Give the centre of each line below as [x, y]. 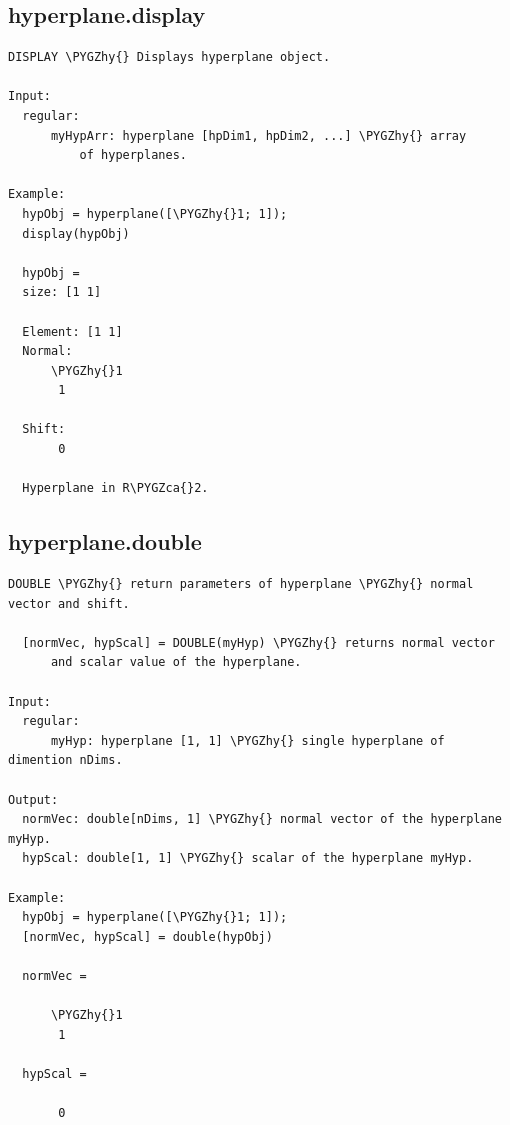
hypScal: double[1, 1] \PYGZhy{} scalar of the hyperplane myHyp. [248, 858]
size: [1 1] [62, 292]
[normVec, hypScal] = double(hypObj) [147, 936]
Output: [33, 799]
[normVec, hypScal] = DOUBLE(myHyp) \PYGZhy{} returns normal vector [258, 642]
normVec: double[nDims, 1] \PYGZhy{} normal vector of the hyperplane [262, 819]
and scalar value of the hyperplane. [176, 662]
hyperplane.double [105, 541]
